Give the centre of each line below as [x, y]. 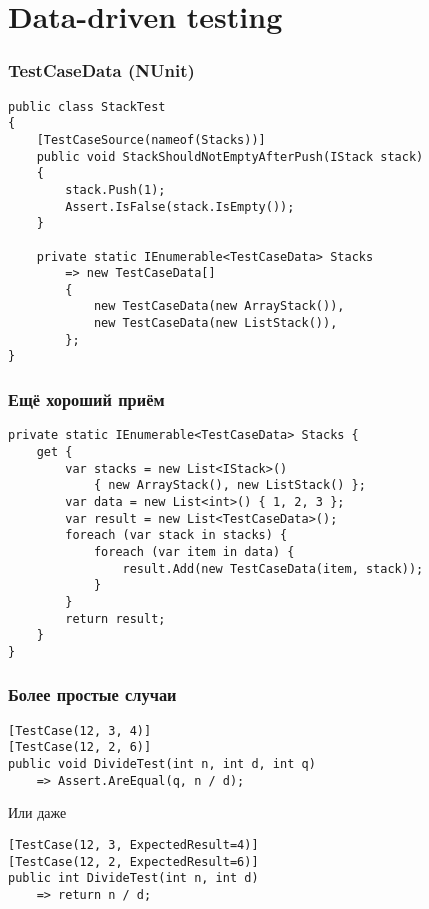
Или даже [37, 812]
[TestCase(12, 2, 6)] [80, 747]
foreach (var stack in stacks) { [176, 535]
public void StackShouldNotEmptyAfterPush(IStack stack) [230, 156]
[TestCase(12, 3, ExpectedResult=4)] [133, 844]
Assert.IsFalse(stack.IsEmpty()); [180, 206]
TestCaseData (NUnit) [101, 70]
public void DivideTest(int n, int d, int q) [162, 764]
